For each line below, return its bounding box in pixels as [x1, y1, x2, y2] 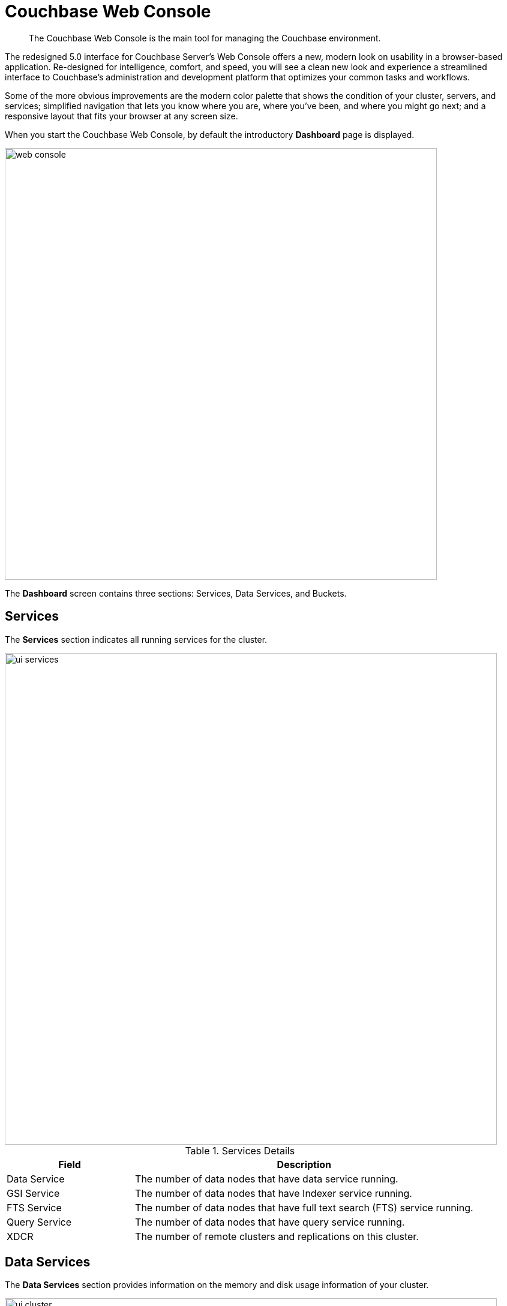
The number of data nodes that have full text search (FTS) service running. [135, 1201, 473, 1214]
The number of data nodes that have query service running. [135, 1215, 405, 1228]
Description [277, 1158, 332, 1170]
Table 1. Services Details [185, 1144, 295, 1157]
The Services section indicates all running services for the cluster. [5, 634, 268, 645]
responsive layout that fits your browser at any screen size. [5, 110, 238, 121]
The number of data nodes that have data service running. [135, 1172, 398, 1185]
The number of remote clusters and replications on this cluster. [135, 1230, 419, 1242]
